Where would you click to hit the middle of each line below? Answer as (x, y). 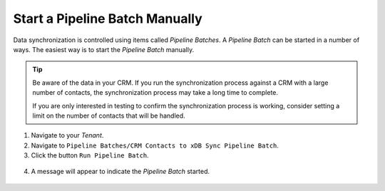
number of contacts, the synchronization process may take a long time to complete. (155, 93)
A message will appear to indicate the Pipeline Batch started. (120, 172)
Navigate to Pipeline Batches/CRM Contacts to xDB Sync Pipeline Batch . (155, 145)
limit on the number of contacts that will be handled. (109, 115)
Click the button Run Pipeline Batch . (90, 155)
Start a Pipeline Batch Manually (108, 19)
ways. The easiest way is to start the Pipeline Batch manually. (104, 49)
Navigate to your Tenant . (67, 135)
